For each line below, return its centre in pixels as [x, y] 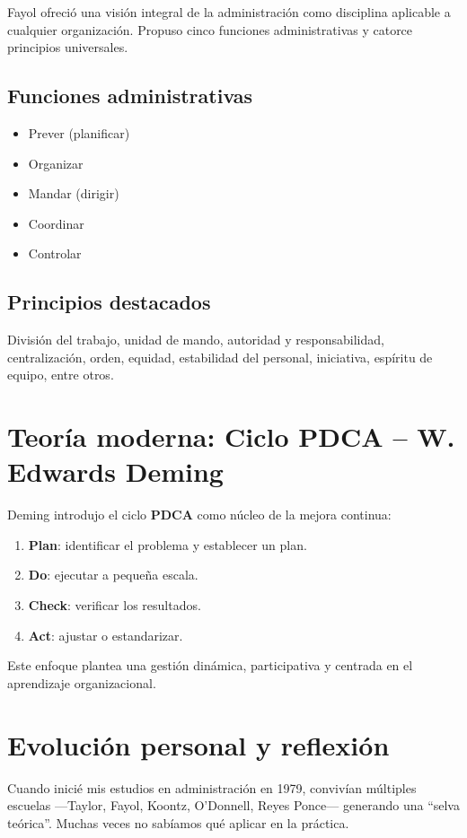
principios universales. [68, 47]
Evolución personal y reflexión [198, 744]
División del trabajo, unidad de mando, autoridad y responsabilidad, [196, 340]
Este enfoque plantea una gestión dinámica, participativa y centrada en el [210, 665]
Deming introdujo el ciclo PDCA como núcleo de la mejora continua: [199, 515]
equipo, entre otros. [61, 375]
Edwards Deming [115, 471]
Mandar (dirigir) [74, 193]
